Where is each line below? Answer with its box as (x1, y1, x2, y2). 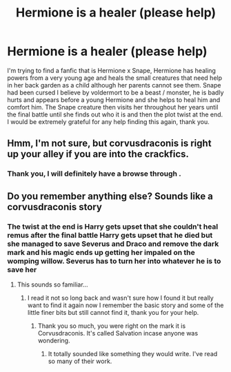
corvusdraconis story (7, 201, 102, 213)
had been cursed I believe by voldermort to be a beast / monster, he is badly (7, 88, 224, 96)
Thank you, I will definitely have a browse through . (7, 169, 181, 178)
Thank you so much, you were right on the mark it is (37, 322, 186, 330)
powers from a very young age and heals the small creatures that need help (7, 74, 223, 82)
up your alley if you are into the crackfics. (7, 148, 190, 160)
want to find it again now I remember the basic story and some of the (27, 301, 224, 309)
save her (7, 265, 37, 274)
